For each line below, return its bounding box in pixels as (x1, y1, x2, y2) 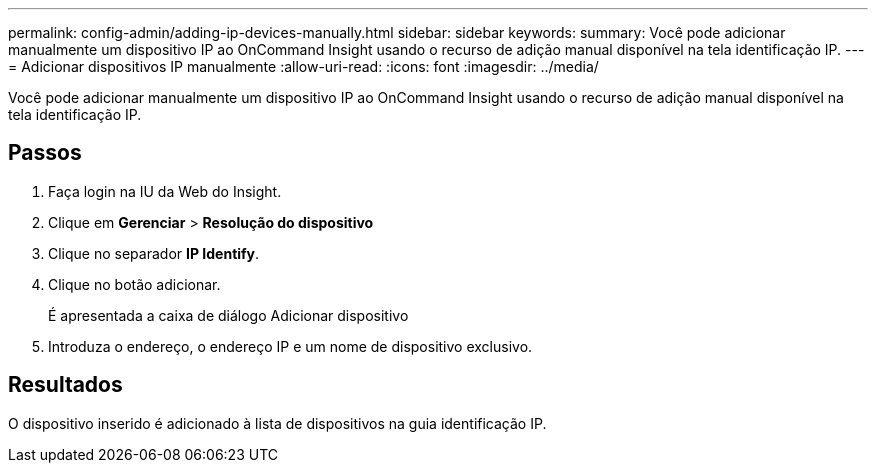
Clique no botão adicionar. (48, 275, 221, 293)
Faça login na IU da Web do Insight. (48, 182, 282, 200)
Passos (8, 140, 82, 166)
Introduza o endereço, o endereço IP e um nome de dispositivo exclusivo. (48, 337, 533, 355)
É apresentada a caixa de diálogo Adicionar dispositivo (48, 306, 409, 324)
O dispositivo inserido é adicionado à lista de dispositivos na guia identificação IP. (8, 414, 547, 432)
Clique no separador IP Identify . (48, 244, 260, 262)
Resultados (8, 372, 123, 398)
